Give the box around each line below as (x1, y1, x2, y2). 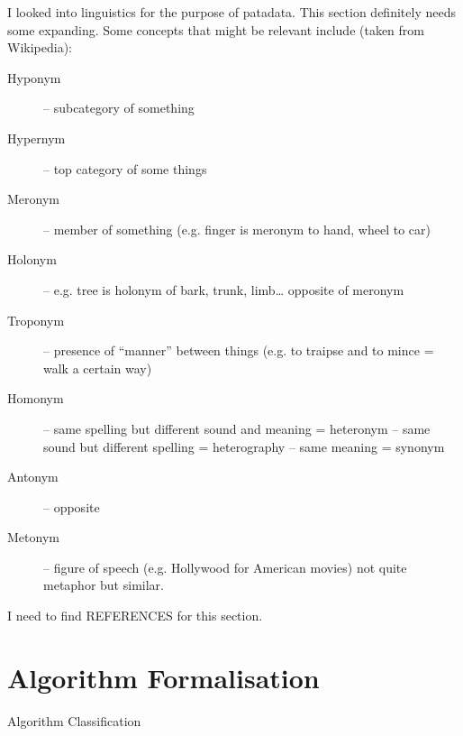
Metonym (7, 528, 59, 547)
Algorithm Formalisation (7, 658, 320, 695)
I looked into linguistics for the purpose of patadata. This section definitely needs (7, 3, 456, 21)
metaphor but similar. (43, 575, 164, 594)
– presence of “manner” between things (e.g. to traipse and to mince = (43, 341, 434, 360)
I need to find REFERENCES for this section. (7, 606, 263, 625)
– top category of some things (43, 159, 207, 178)
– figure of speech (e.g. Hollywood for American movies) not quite (43, 557, 407, 576)
